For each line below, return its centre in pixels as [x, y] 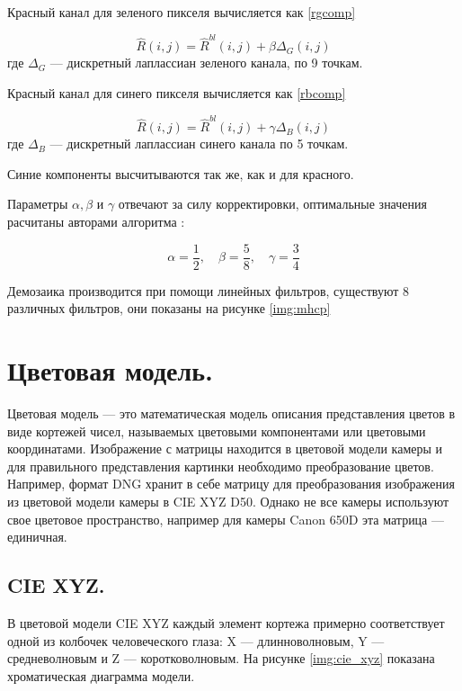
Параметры [38, 204]
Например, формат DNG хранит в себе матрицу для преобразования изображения [231, 484]
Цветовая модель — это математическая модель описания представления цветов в [231, 413]
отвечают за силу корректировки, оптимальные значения [272, 204]
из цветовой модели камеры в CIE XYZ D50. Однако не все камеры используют [228, 501]
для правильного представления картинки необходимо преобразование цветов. [221, 466]
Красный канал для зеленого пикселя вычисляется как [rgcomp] [182, 12]
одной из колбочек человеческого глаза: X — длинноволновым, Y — [196, 640]
